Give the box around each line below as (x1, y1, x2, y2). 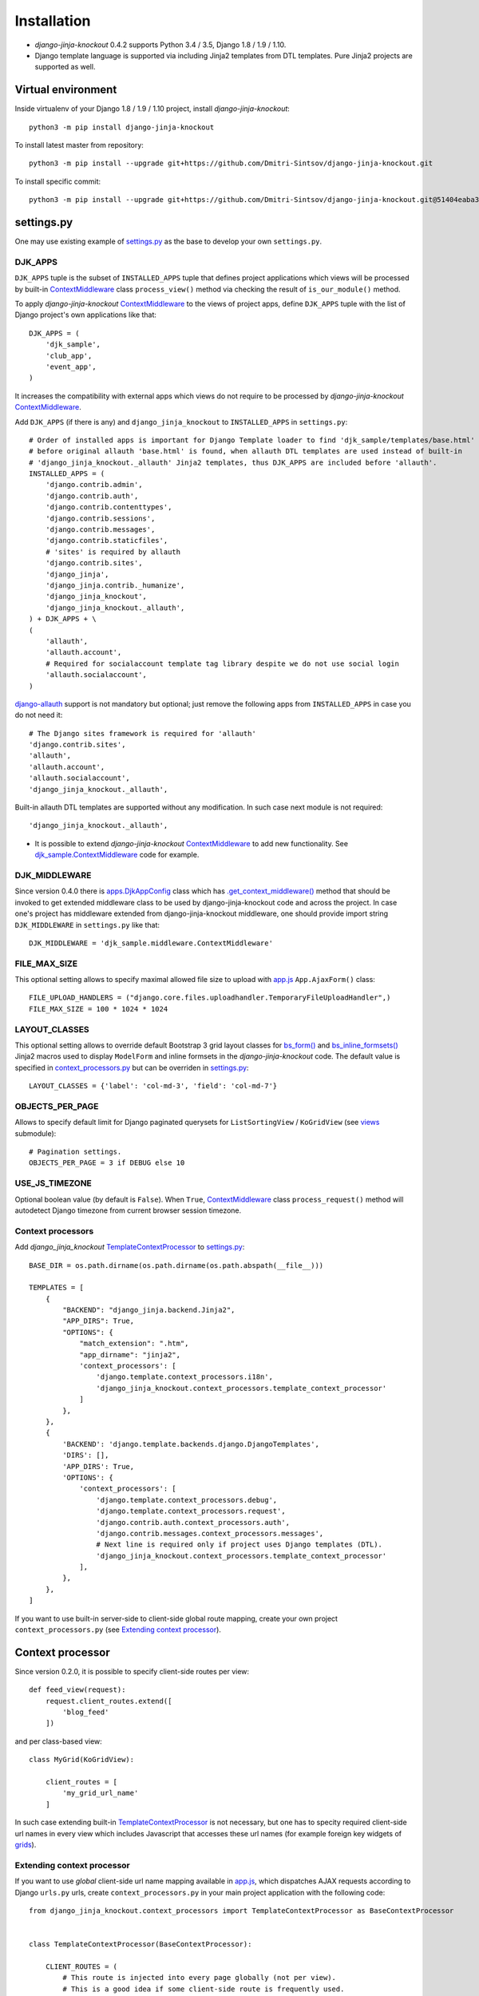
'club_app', (45, 351, 93, 360)
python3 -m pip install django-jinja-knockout (29, 122, 215, 132)
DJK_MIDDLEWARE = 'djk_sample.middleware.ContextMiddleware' (29, 938, 273, 948)
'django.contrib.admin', (45, 480, 143, 489)
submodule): (14, 1128, 57, 1138)
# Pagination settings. (29, 1147, 122, 1157)
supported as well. (34, 62, 96, 72)
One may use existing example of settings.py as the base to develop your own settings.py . (14, 236, 323, 247)
